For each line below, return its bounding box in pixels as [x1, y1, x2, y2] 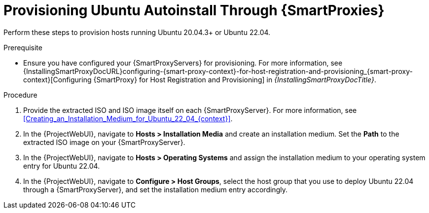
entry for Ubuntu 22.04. [23, 161, 100, 170]
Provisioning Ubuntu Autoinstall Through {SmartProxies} [3, 2, 385, 19]
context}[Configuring [23, 75, 92, 84]
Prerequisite [3, 43, 42, 52]
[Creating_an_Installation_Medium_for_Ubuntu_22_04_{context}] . [23, 114, 233, 123]
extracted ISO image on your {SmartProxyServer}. [23, 138, 185, 146]
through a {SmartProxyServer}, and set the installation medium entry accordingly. [23, 185, 287, 194]
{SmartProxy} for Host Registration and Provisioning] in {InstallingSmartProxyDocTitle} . [93, 75, 376, 84]
